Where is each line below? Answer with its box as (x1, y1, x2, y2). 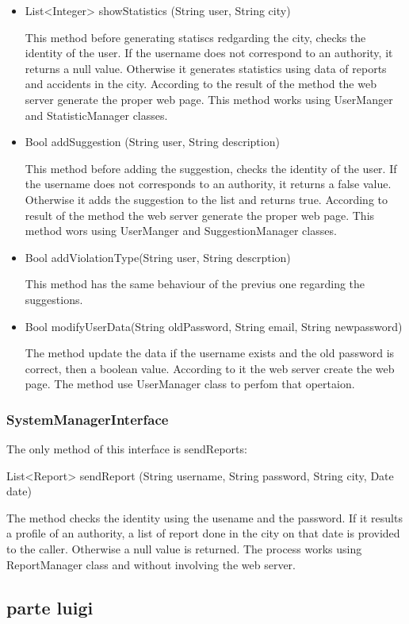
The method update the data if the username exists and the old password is (25, 345, 395, 361)
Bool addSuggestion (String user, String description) (25, 133, 280, 150)
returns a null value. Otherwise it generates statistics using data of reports (25, 60, 387, 76)
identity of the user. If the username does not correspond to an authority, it (25, 44, 393, 61)
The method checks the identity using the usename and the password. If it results (6, 509, 403, 526)
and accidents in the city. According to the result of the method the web (25, 75, 377, 92)
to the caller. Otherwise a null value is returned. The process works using (6, 541, 362, 557)
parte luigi (6, 595, 94, 619)
